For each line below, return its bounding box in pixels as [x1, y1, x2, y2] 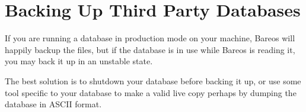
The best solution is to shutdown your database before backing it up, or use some [5, 74, 301, 87]
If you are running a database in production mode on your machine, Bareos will [5, 32, 295, 44]
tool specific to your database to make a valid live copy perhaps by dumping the [5, 86, 297, 98]
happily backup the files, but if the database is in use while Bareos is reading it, [5, 43, 295, 55]
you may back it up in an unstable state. [5, 55, 153, 67]
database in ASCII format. [5, 98, 102, 110]
